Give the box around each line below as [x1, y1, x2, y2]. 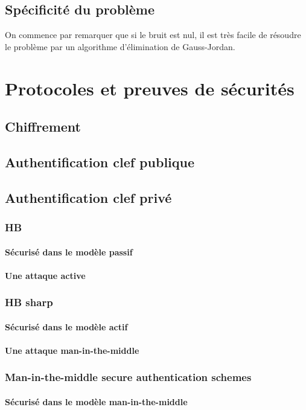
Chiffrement [5, 117, 81, 136]
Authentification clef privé [5, 188, 172, 207]
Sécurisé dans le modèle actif [5, 320, 128, 333]
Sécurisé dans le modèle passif [5, 245, 133, 258]
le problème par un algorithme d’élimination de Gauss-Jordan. [5, 40, 235, 53]
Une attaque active [5, 269, 86, 281]
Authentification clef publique [5, 152, 195, 171]
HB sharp [5, 295, 53, 310]
